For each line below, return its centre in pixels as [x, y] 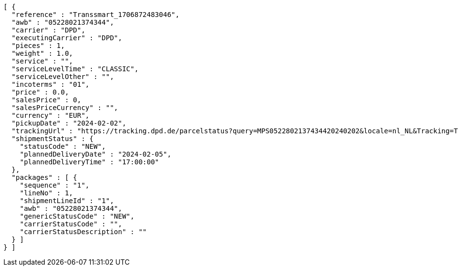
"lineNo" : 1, [46, 193]
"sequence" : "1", [55, 185]
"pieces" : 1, [38, 46]
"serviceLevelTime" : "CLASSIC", [75, 69]
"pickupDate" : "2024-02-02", [69, 123]
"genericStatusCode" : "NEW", [77, 216]
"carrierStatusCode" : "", [71, 224]
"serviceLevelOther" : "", [63, 77]
